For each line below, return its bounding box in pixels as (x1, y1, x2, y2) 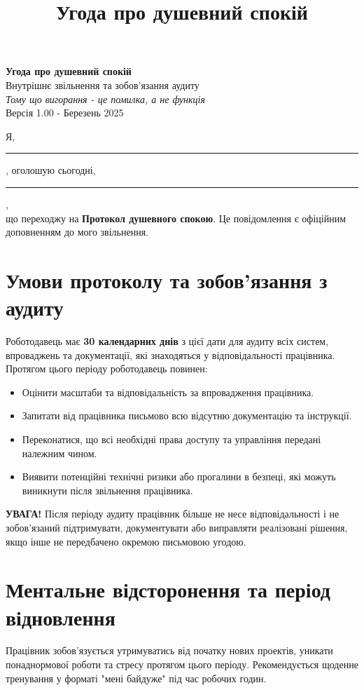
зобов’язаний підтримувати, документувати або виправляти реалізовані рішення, (6, 520, 348, 534)
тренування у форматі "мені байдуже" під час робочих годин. (6, 670, 267, 685)
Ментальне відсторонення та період (6, 575, 330, 604)
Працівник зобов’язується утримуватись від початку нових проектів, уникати (6, 643, 333, 658)
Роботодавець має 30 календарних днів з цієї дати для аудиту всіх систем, (6, 334, 329, 349)
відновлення (6, 602, 115, 631)
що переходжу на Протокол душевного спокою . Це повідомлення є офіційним (6, 210, 346, 225)
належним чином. (22, 445, 97, 460)
